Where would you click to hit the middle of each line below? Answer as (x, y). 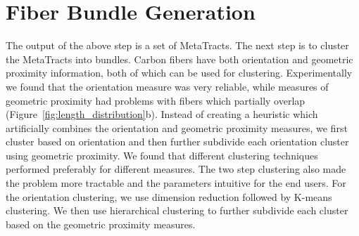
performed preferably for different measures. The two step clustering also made (176, 169)
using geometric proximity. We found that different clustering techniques (162, 155)
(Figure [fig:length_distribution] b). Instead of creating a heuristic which (162, 114)
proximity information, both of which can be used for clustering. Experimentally (179, 73)
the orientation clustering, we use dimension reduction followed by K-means (169, 196)
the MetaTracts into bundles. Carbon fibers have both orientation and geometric (179, 59)
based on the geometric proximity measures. (101, 224)
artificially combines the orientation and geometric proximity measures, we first (177, 127)
